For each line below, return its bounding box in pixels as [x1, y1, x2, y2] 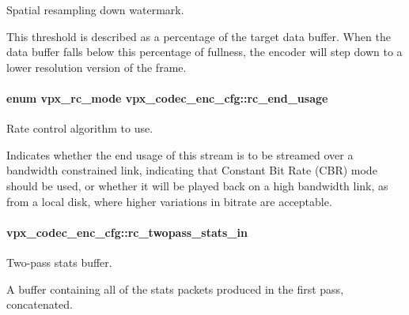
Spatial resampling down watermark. [6, 2, 184, 17]
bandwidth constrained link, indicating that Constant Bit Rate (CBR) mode [6, 162, 377, 178]
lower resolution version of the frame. [6, 58, 187, 75]
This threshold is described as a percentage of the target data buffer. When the [6, 28, 391, 44]
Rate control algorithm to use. [6, 120, 153, 137]
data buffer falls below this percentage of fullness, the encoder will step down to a [6, 43, 403, 60]
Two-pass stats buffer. [6, 253, 112, 270]
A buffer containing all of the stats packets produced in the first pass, [6, 280, 344, 297]
